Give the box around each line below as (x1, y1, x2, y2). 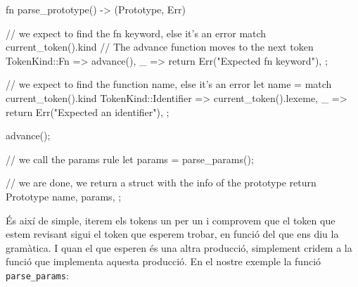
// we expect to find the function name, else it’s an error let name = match (6, 77, 332, 91)
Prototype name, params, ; (6, 189, 122, 203)
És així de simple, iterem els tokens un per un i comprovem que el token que (6, 212, 335, 227)
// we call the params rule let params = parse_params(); (6, 151, 254, 166)
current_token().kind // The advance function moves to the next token (6, 39, 314, 54)
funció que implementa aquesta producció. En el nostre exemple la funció (6, 254, 321, 269)
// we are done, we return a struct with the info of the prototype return (6, 175, 317, 190)
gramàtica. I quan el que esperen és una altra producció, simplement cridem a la (6, 240, 352, 255)
